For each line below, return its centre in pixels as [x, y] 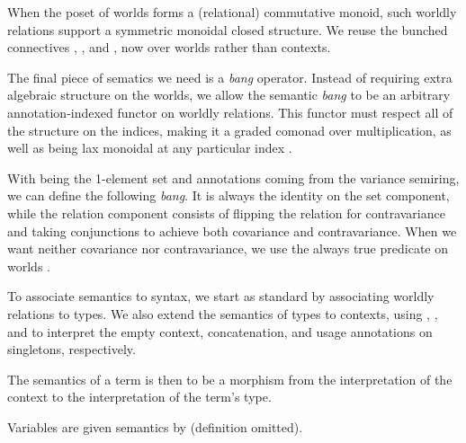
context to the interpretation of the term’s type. [139, 397]
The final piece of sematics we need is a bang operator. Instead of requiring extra [230, 77]
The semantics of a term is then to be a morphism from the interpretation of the [230, 379]
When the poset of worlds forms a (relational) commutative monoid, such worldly [232, 12]
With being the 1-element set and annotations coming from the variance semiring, [233, 177]
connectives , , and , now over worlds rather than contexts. [169, 47]
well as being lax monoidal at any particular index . [150, 148]
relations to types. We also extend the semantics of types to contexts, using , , [223, 313]
